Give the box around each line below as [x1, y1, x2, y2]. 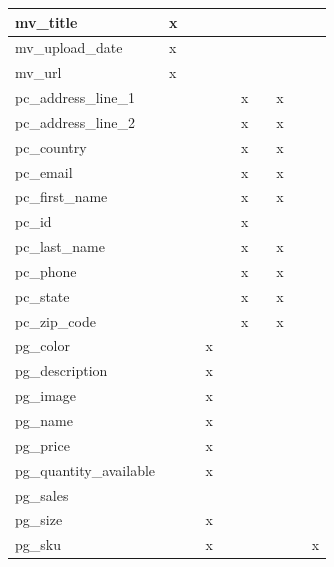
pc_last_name [15, 236, 105, 257]
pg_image [15, 385, 77, 406]
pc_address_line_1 [15, 87, 135, 108]
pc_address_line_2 [15, 111, 135, 132]
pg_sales [15, 484, 69, 505]
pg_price [15, 434, 70, 455]
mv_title [15, 11, 78, 32]
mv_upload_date [15, 37, 123, 58]
